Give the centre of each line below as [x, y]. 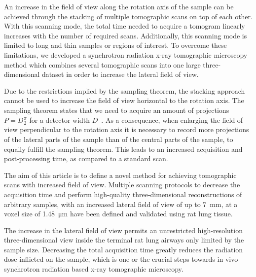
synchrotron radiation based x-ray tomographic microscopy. [94, 269]
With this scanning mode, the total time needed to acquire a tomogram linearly [125, 26]
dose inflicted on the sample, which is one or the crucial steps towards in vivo [121, 259]
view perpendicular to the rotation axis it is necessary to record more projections [127, 129]
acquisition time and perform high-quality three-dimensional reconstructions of [123, 194]
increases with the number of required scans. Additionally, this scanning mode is [126, 35]
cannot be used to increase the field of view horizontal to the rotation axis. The [124, 100]
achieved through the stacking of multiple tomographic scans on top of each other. [128, 16]
